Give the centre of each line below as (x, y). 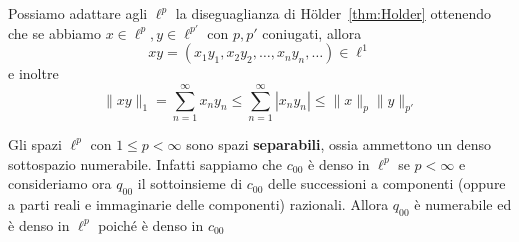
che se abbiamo (55, 32)
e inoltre (33, 73)
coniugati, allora (312, 32)
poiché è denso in (151, 224)
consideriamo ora (60, 183)
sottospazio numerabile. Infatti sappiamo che (145, 163)
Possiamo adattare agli (78, 13)
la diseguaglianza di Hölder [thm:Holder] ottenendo (333, 13)
